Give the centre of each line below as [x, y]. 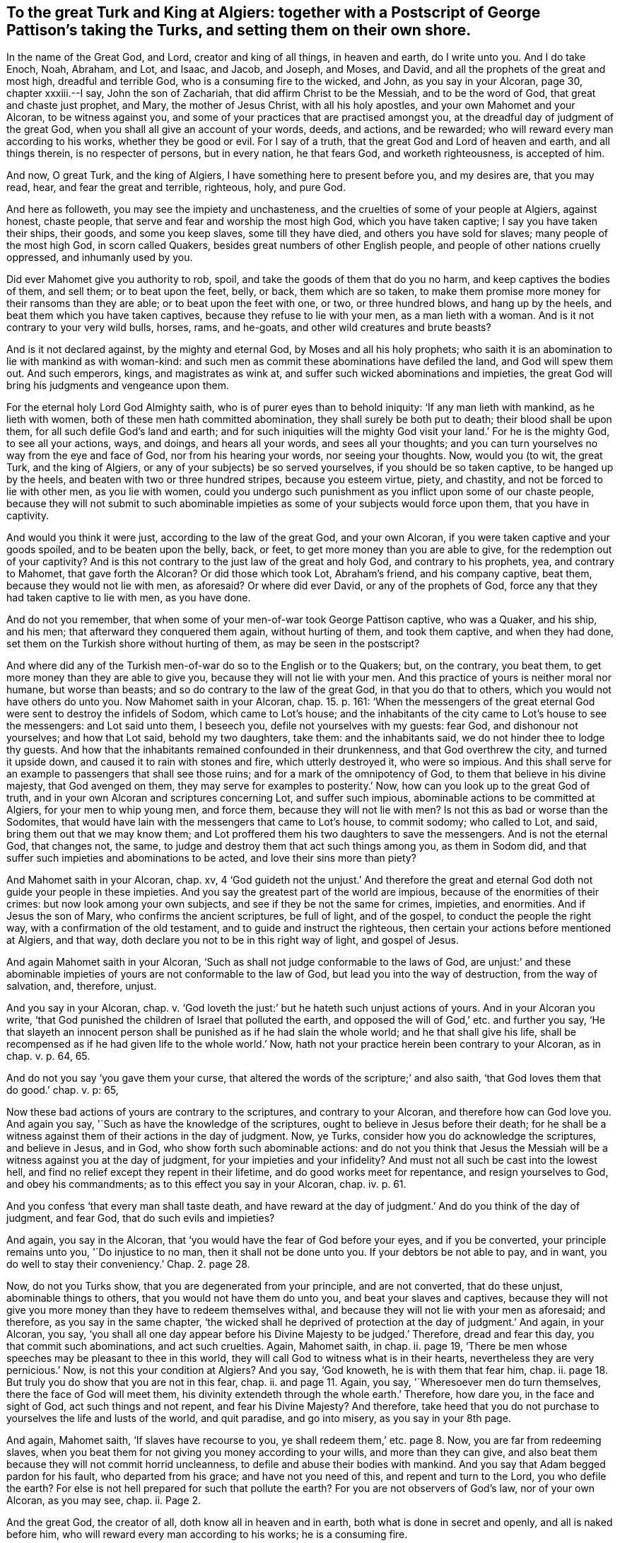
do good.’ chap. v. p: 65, [63, 1090]
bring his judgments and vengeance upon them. [118, 386]
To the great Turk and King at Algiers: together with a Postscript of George [274, 12]
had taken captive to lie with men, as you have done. [129, 598]
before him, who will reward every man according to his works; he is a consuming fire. [207, 1535]
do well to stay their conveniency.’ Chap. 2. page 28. [128, 1264]
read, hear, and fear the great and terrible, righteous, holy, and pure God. [176, 187]
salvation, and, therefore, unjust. [82, 986]
